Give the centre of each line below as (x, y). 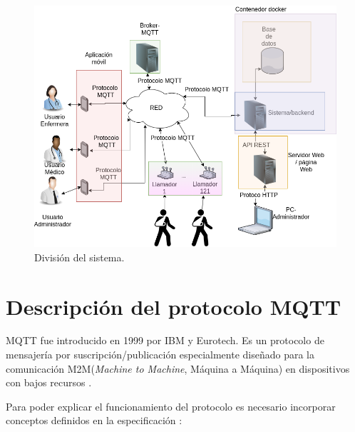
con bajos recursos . (49, 382)
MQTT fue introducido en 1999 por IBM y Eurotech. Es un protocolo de (165, 340)
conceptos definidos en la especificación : (94, 420)
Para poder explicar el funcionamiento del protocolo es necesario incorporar (171, 406)
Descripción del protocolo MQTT (174, 306)
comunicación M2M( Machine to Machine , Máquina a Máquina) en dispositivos (178, 368)
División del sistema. (79, 257)
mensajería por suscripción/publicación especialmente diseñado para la (160, 355)
